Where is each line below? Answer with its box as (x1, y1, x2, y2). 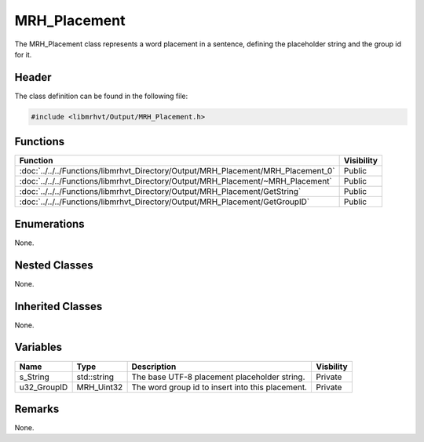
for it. (14, 49, 32, 59)
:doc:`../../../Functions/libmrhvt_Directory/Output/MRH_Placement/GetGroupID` (19, 196, 310, 207)
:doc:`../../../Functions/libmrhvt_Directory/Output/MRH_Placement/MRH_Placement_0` (19, 166, 335, 177)
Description (131, 361, 177, 372)
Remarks (14, 402, 60, 415)
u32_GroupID (19, 382, 68, 393)
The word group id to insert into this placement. (131, 382, 308, 393)
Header (14, 71, 52, 84)
